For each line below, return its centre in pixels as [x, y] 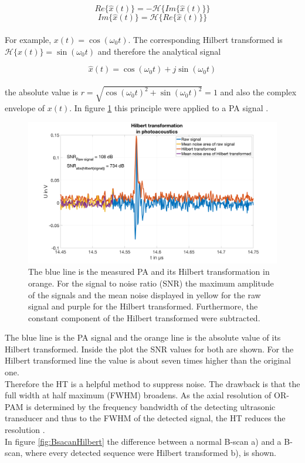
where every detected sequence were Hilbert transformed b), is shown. [151, 453]
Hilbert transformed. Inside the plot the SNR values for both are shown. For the [149, 349]
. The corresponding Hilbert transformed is [205, 40]
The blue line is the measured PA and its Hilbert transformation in [149, 272]
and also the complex [258, 92]
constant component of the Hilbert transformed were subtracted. [144, 317]
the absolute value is [41, 92]
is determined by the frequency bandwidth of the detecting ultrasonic [151, 406]
